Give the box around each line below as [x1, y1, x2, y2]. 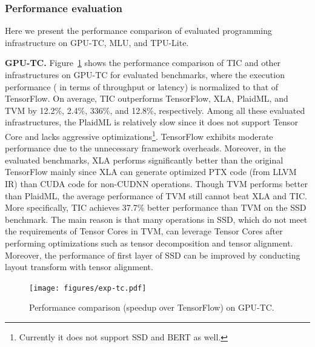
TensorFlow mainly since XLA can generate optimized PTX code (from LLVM [5, 165, 297, 178]
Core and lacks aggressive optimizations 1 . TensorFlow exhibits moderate [5, 128, 273, 142]
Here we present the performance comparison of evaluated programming [5, 24, 273, 37]
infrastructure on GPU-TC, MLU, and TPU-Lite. [5, 36, 189, 48]
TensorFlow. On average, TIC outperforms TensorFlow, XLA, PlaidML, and [5, 92, 288, 105]
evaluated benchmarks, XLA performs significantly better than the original [5, 153, 283, 166]
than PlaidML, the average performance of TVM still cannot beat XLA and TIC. [5, 189, 307, 202]
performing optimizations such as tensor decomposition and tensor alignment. [5, 236, 293, 249]
